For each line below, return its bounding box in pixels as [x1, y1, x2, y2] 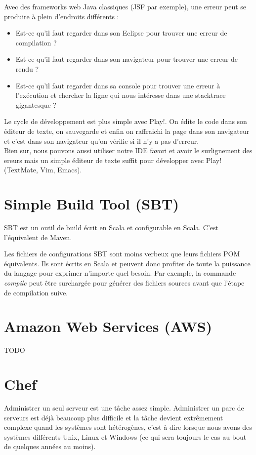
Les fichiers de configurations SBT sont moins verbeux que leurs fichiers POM [4, 248, 240, 259]
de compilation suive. [4, 287, 68, 297]
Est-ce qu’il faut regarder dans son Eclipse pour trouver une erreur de [15, 28, 227, 38]
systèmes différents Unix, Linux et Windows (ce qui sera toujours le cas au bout [4, 431, 247, 442]
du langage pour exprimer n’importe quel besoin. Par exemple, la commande [4, 268, 236, 278]
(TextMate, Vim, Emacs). [4, 165, 82, 175]
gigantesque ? [15, 99, 56, 110]
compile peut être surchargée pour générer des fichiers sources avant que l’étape [4, 278, 245, 288]
